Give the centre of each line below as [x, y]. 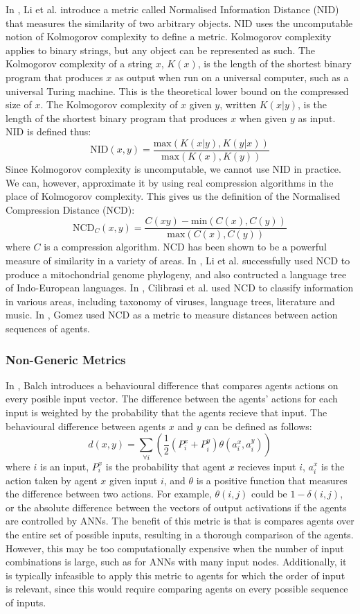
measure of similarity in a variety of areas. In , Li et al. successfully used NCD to [178, 261]
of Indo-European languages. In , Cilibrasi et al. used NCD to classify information [180, 288]
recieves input [267, 466]
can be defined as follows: [258, 426]
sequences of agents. [48, 328]
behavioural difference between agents [86, 426]
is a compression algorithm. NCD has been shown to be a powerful [185, 247]
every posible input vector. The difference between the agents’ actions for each [172, 399]
